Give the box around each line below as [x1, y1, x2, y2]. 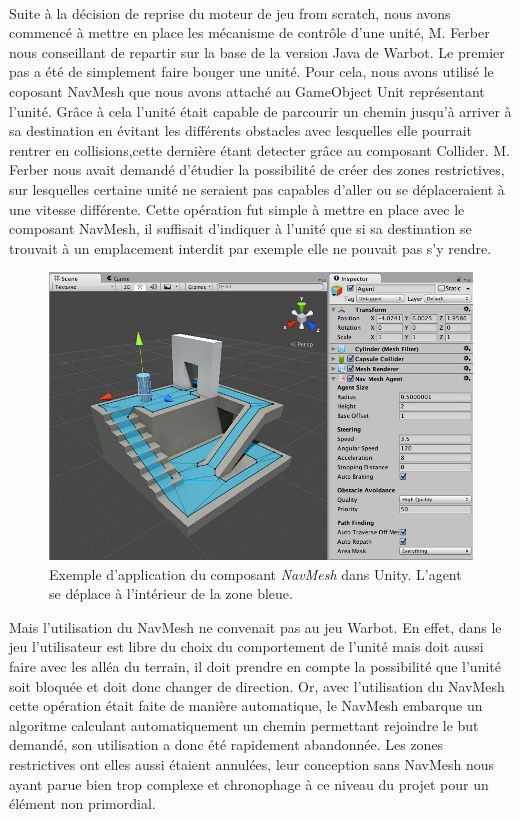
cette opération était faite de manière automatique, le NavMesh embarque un [9, 695, 483, 716]
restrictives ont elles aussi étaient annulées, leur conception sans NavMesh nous [9, 753, 494, 774]
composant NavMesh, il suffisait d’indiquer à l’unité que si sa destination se [9, 218, 472, 239]
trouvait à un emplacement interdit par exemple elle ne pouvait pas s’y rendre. [9, 237, 492, 258]
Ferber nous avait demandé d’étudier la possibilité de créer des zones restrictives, [9, 159, 505, 180]
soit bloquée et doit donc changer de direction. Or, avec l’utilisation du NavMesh [9, 675, 505, 696]
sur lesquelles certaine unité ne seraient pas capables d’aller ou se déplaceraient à [9, 178, 505, 199]
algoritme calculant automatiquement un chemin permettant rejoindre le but [9, 714, 479, 735]
